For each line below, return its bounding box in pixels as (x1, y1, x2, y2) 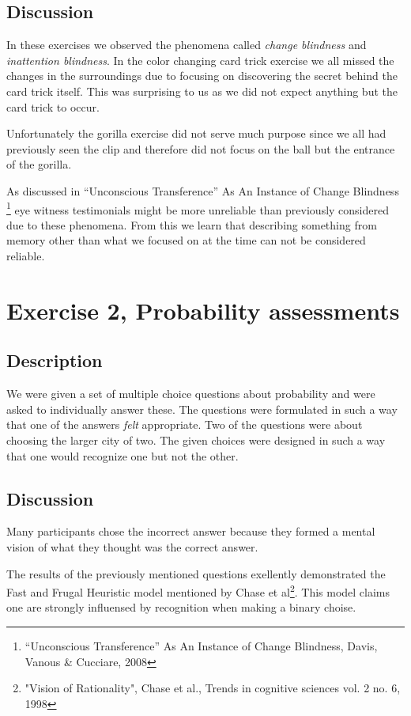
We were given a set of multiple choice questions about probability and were (6, 385, 375, 402)
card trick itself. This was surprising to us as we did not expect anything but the (6, 82, 398, 99)
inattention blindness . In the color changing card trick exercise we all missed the (6, 51, 394, 68)
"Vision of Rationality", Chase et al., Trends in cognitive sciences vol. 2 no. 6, (25, 680, 401, 696)
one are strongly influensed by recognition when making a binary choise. (6, 599, 356, 616)
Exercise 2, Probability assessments (6, 294, 400, 326)
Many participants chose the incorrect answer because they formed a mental (6, 523, 375, 540)
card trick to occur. (6, 98, 100, 115)
